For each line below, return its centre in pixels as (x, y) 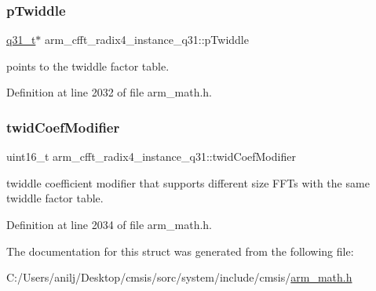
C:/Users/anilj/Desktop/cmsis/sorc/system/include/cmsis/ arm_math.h (179, 277)
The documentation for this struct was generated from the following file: (180, 251)
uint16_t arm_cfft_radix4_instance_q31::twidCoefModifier (151, 156)
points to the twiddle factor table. (88, 65)
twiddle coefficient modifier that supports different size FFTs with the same (188, 182)
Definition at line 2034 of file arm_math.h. (109, 224)
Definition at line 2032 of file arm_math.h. (109, 92)
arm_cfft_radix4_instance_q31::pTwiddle (147, 40)
